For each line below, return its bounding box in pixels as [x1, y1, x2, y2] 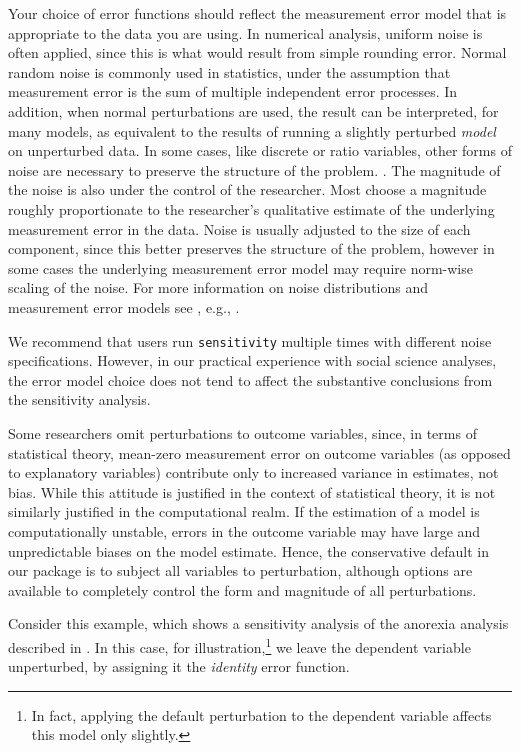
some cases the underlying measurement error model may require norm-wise [8, 257, 473, 278]
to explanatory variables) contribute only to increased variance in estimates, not [8, 462, 499, 483]
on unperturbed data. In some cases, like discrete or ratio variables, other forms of [8, 140, 512, 161]
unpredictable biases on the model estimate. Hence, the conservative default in [8, 540, 490, 561]
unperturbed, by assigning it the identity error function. [8, 656, 350, 677]
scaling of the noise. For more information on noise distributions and [8, 277, 428, 298]
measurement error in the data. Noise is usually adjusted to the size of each [8, 218, 471, 239]
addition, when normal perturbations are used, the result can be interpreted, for [8, 100, 499, 121]
